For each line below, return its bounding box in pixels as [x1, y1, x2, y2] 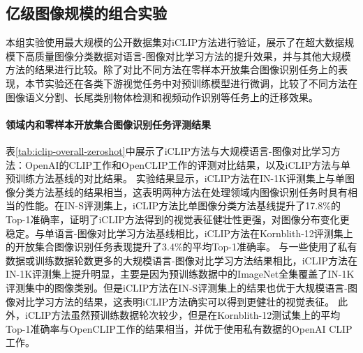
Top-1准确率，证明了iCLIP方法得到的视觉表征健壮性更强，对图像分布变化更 [6, 211, 350, 226]
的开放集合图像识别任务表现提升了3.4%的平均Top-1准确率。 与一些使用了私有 [6, 239, 357, 254]
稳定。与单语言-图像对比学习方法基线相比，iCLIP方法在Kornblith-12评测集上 [6, 225, 353, 240]
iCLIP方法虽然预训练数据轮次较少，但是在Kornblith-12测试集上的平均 [24, 308, 341, 322]
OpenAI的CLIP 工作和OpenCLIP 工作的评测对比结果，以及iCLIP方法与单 [24, 157, 350, 172]
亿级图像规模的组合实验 [6, 2, 167, 24]
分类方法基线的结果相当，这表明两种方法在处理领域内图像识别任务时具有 [15, 184, 348, 199]
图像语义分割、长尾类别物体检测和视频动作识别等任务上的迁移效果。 [6, 89, 318, 104]
